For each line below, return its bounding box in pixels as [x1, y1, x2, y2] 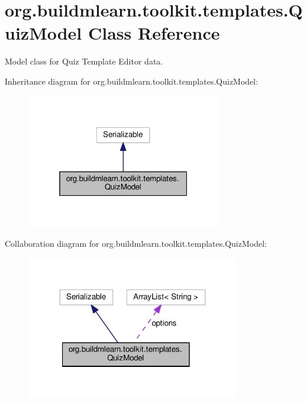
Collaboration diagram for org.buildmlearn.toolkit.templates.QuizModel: [5, 237, 267, 250]
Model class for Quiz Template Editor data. [5, 55, 163, 67]
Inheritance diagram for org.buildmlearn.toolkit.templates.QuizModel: [5, 75, 258, 87]
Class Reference [88, 21, 220, 45]
